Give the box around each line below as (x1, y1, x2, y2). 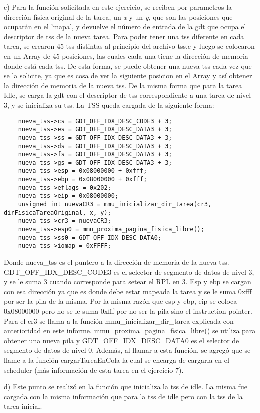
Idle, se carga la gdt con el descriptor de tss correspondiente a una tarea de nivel (4, 90, 251, 100)
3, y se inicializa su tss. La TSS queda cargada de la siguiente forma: (4, 99, 214, 110)
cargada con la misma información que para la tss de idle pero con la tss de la (4, 391, 243, 401)
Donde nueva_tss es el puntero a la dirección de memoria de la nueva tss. (4, 257, 229, 267)
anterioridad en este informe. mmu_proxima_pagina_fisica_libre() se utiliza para (4, 325, 256, 336)
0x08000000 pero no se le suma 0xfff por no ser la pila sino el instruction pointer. (4, 306, 252, 316)
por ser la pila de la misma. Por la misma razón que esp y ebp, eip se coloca (4, 296, 237, 306)
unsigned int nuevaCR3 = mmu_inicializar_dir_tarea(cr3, (18, 201, 212, 208)
